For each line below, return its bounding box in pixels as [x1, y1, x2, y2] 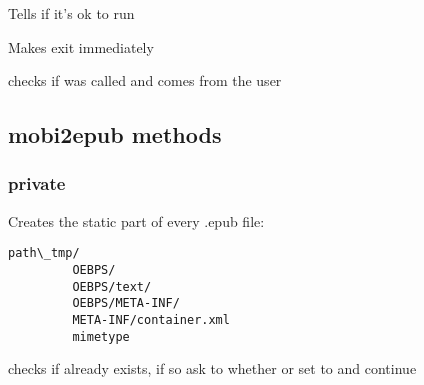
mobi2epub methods [8, 119, 222, 150]
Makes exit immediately [8, 36, 154, 57]
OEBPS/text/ [72, 279, 152, 294]
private [8, 171, 66, 196]
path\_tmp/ [8, 246, 80, 261]
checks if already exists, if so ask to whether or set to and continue [8, 358, 417, 379]
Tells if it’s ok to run [8, 3, 135, 23]
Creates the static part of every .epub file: [8, 210, 265, 231]
